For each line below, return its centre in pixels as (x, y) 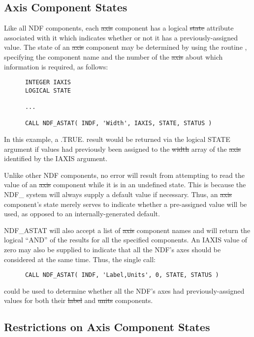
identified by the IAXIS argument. (56, 158)
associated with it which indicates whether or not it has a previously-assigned (121, 37)
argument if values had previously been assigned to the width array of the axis (123, 149)
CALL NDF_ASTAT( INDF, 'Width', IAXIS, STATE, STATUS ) (118, 123)
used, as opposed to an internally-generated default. (82, 214)
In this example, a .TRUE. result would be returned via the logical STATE (117, 139)
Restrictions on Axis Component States (107, 327)
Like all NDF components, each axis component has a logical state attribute (119, 28)
